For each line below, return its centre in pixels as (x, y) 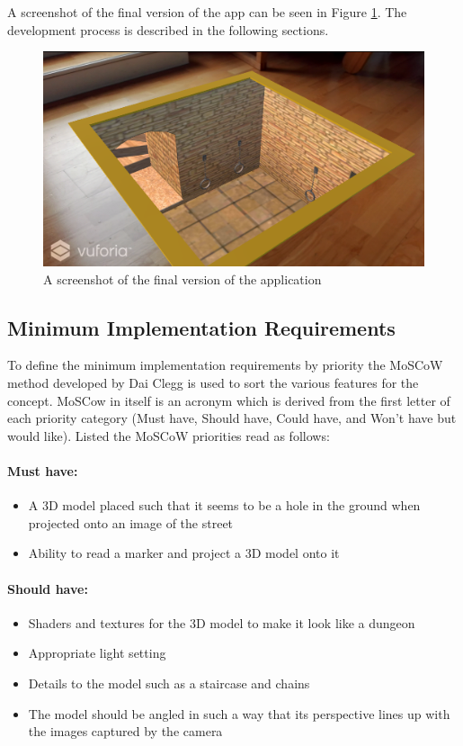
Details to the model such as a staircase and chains (169, 683)
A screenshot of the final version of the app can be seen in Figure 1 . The (207, 12)
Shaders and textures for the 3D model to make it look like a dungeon (222, 622)
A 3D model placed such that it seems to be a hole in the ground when (224, 505)
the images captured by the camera (125, 731)
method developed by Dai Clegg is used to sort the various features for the (213, 383)
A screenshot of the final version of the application (183, 279)
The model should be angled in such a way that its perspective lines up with (239, 713)
